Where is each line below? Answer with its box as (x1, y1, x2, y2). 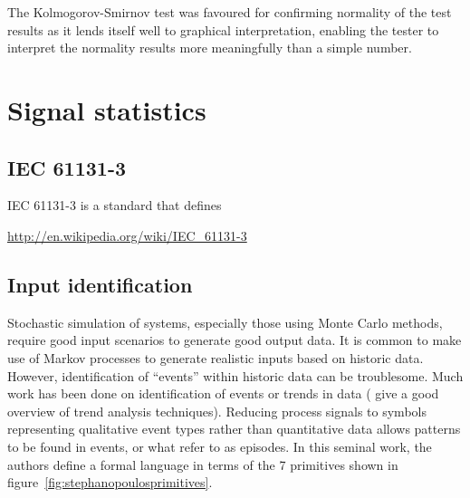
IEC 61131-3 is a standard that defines (7, 196, 222, 215)
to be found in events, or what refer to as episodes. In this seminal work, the (7, 436, 432, 455)
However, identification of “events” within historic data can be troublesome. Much (7, 366, 464, 385)
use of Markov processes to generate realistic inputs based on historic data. (7, 348, 424, 367)
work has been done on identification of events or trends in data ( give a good (7, 384, 439, 403)
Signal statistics (7, 91, 206, 128)
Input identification (7, 270, 193, 298)
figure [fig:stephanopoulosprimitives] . (7, 473, 213, 492)
